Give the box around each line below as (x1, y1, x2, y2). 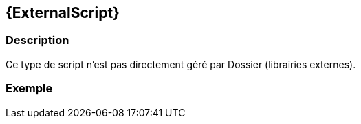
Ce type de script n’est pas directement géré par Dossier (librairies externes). (6, 58, 356, 70)
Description (6, 33, 69, 48)
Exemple (6, 81, 53, 96)
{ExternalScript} (6, 4, 120, 21)
